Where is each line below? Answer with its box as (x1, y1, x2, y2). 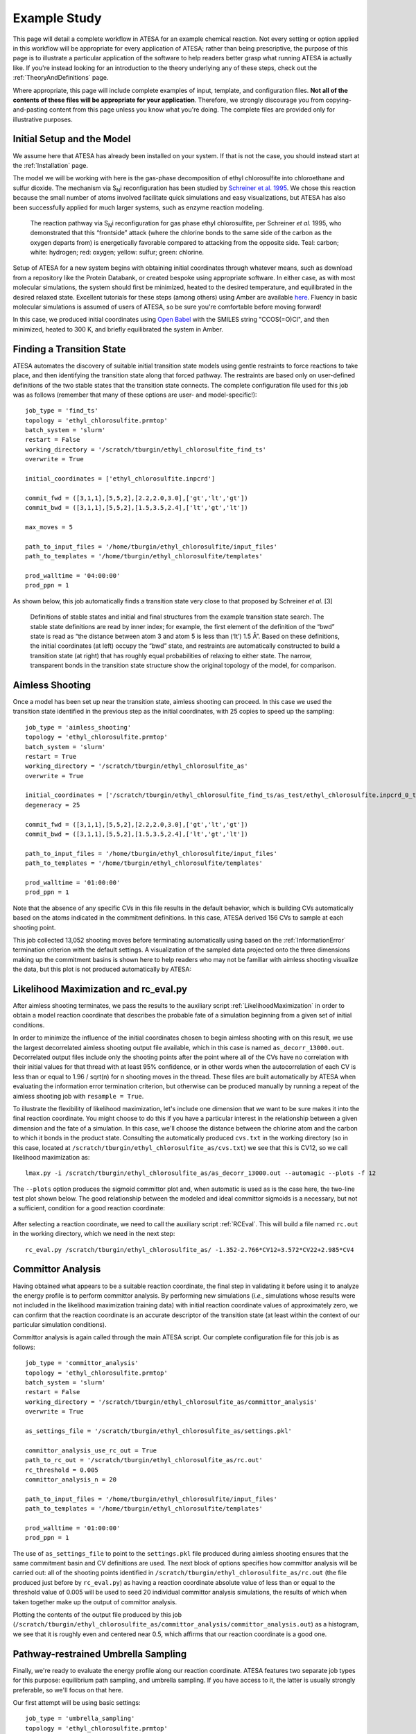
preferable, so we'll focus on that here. (12, 1685, 124, 1694)
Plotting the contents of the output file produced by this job (12, 1611, 182, 1619)
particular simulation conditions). (12, 1321, 107, 1329)
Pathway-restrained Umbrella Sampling (12, 1648, 187, 1660)
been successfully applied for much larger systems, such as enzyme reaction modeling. (12, 203, 264, 212)
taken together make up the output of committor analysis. (12, 1597, 177, 1606)
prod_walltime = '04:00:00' (25, 572, 121, 579)
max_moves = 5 (25, 523, 73, 531)
